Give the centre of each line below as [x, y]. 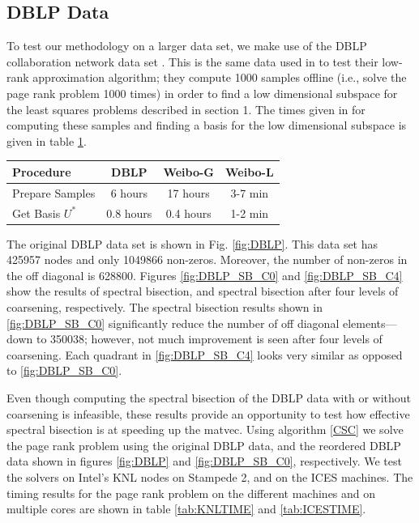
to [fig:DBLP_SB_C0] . [64, 370]
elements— [370, 323]
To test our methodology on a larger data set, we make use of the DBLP [187, 46]
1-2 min [250, 213]
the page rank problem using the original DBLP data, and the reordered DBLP [204, 445]
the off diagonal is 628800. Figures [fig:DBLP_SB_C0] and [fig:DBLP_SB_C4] [205, 275]
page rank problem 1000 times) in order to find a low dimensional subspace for [202, 93]
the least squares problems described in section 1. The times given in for [186, 109]
